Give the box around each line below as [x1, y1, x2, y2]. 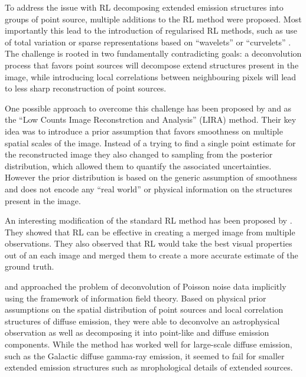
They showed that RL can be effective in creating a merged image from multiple [5, 225, 295, 238]
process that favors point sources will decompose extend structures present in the [5, 58, 299, 71]
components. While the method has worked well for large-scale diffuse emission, [5, 338, 292, 350]
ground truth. [5, 260, 54, 273]
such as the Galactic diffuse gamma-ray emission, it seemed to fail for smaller [5, 349, 285, 362]
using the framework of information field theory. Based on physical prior [5, 291, 266, 304]
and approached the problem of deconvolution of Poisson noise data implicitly [5, 280, 287, 293]
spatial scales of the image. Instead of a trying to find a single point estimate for [5, 136, 296, 149]
